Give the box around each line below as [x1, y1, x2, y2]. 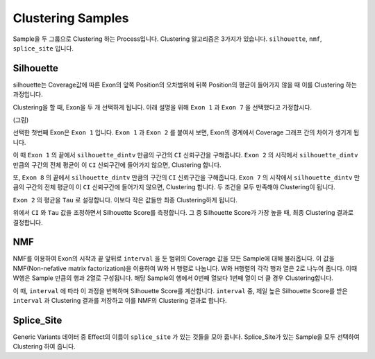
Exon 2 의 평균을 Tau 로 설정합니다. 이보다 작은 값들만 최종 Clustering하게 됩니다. [12, 195, 237, 204]
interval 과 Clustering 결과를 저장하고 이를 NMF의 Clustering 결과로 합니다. [12, 297, 227, 304]
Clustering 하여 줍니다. [12, 342, 76, 351]
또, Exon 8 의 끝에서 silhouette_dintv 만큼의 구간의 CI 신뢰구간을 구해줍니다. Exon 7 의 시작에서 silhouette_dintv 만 [12, 173, 360, 182]
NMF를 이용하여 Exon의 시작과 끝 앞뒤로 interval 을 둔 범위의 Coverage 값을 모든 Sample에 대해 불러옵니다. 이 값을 [12, 254, 335, 263]
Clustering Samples [12, 10, 129, 26]
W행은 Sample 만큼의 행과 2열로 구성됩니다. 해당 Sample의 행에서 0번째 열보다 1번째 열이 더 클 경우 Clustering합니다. [12, 274, 333, 282]
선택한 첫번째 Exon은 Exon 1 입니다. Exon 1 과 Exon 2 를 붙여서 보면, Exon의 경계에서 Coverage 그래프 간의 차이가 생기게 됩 [12, 128, 360, 137]
